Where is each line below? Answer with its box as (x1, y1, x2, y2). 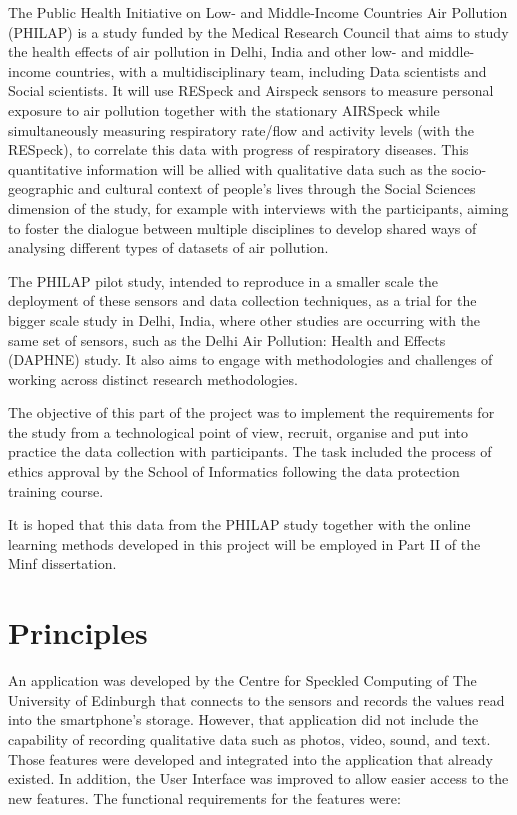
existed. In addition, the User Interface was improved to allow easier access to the (8, 768, 509, 789)
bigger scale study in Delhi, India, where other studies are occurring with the (8, 309, 481, 330)
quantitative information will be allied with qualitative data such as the (8, 158, 447, 179)
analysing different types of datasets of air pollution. (8, 237, 329, 258)
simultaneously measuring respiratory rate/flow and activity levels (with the (8, 119, 475, 140)
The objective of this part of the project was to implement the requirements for (8, 402, 495, 423)
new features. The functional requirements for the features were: (8, 787, 401, 808)
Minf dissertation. (8, 553, 117, 574)
